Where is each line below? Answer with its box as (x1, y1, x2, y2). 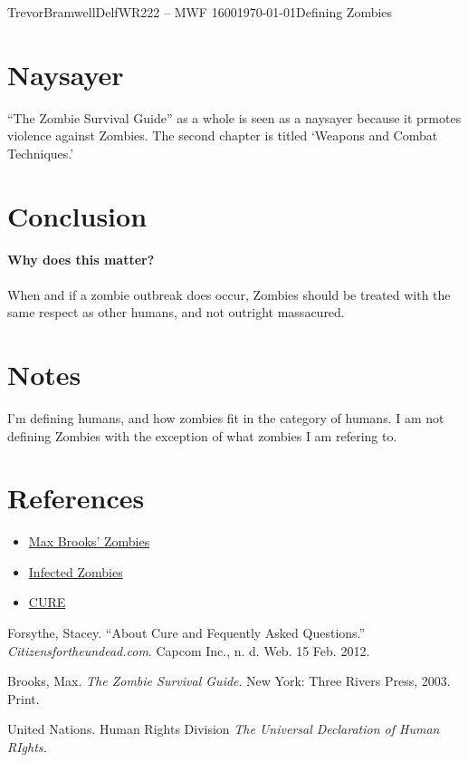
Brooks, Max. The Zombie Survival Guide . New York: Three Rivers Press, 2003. (7, 671, 451, 690)
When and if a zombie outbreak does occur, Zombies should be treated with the (7, 285, 451, 304)
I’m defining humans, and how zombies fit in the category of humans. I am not (7, 408, 444, 427)
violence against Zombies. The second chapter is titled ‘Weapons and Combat (7, 126, 438, 145)
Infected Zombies (28, 562, 123, 581)
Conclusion (7, 197, 148, 234)
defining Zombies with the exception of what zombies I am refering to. (7, 426, 397, 445)
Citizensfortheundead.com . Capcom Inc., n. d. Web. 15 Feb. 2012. (7, 641, 370, 660)
